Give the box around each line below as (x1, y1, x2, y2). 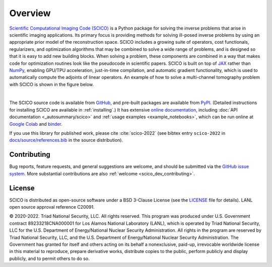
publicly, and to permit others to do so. (9, 255, 90, 261)
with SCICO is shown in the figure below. (9, 81, 94, 87)
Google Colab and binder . (9, 121, 62, 127)
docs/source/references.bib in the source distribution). (9, 137, 123, 143)
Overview (9, 8, 51, 19)
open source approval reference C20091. (9, 204, 95, 210)
